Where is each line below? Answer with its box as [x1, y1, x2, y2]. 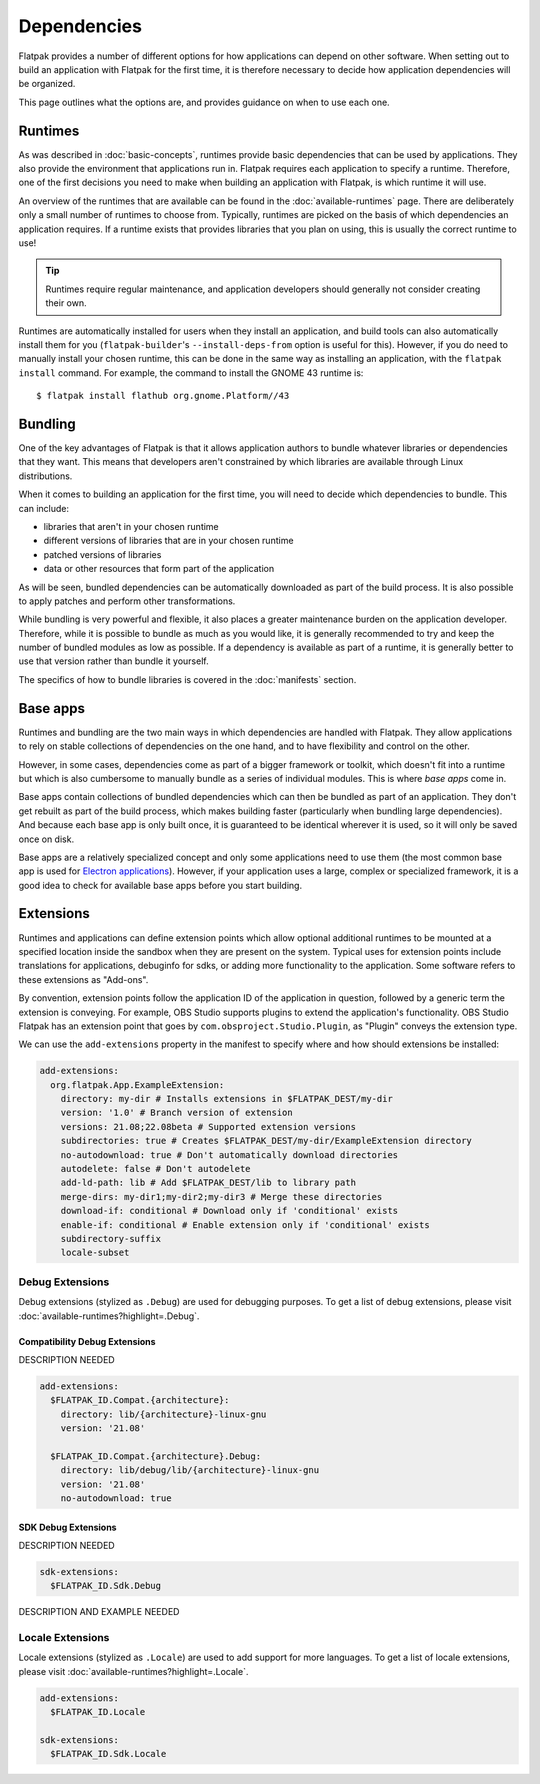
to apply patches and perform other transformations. [18, 595, 236, 607]
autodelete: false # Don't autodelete [60, 1163, 251, 1175]
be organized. [18, 78, 76, 90]
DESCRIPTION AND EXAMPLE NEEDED [18, 1606, 180, 1618]
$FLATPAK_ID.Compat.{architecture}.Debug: [50, 1450, 262, 1462]
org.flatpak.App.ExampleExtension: [50, 1079, 225, 1090]
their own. [45, 297, 87, 309]
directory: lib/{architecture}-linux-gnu [60, 1408, 267, 1420]
